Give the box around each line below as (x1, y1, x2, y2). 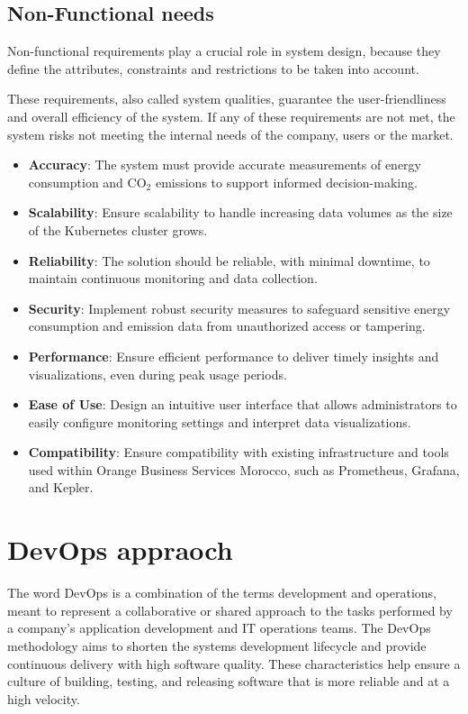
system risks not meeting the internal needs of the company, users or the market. (7, 124, 454, 143)
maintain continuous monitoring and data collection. (28, 269, 318, 288)
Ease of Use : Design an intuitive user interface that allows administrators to (28, 395, 457, 414)
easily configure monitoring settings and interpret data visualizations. (28, 412, 411, 431)
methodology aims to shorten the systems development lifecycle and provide (7, 636, 427, 654)
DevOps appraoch (7, 531, 233, 568)
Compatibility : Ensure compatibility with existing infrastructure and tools (28, 443, 449, 462)
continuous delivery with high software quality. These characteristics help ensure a (7, 654, 461, 673)
